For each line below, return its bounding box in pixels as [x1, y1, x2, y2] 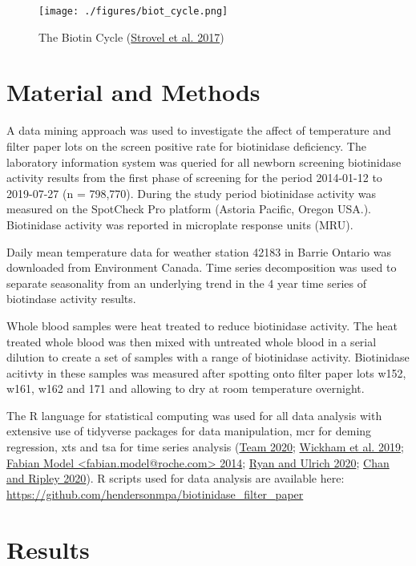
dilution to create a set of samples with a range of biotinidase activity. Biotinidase [6, 349, 410, 366]
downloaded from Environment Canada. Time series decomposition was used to [6, 259, 397, 276]
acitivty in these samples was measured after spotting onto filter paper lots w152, [6, 364, 406, 381]
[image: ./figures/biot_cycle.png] [38, 6, 228, 17]
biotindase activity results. [6, 290, 136, 307]
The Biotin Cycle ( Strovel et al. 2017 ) [38, 28, 224, 45]
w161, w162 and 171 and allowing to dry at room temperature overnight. [6, 380, 365, 397]
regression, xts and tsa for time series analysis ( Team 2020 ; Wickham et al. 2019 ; [6, 439, 404, 455]
